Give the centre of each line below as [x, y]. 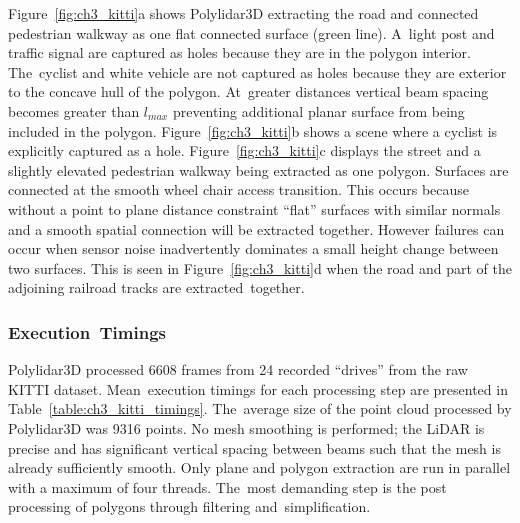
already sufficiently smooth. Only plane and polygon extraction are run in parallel [259, 467]
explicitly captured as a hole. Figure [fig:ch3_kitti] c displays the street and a [244, 150]
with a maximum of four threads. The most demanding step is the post [227, 486]
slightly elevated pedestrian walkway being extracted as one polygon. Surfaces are [258, 169]
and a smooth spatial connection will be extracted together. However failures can [256, 228]
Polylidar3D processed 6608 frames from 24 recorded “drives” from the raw [238, 369]
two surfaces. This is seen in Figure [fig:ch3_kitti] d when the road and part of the [260, 267]
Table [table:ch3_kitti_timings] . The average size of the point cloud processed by [260, 408]
